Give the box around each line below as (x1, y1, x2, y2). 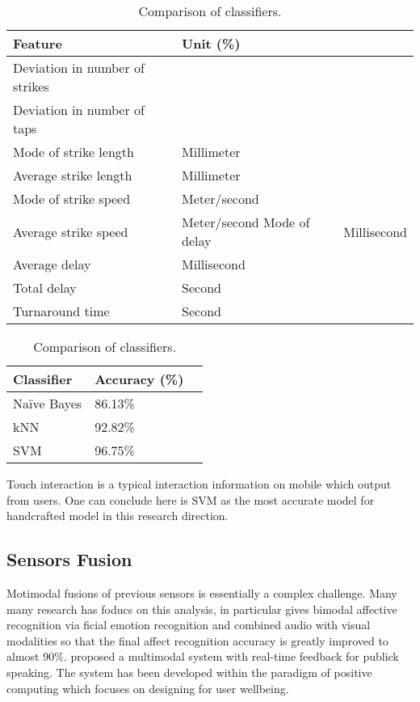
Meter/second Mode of (182, 213, 310, 231)
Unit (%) (182, 34, 241, 53)
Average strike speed (13, 222, 128, 241)
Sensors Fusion (6, 547, 132, 572)
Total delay (13, 278, 77, 297)
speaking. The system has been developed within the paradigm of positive (6, 663, 372, 680)
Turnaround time (13, 302, 110, 320)
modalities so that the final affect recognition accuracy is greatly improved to (6, 632, 388, 649)
